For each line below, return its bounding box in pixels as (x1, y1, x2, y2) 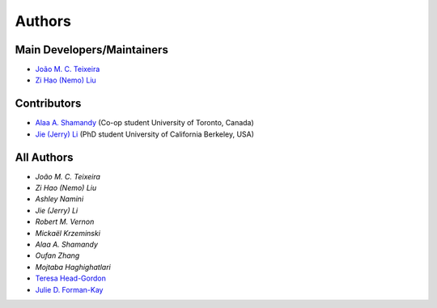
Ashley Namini (35, 194, 84, 204)
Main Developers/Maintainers (15, 43, 169, 57)
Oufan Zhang (35, 251, 80, 260)
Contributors (15, 97, 82, 111)
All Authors (15, 150, 74, 164)
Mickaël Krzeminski (35, 228, 101, 238)
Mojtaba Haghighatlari (35, 262, 111, 272)
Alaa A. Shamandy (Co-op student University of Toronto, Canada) (35, 118, 254, 128)
